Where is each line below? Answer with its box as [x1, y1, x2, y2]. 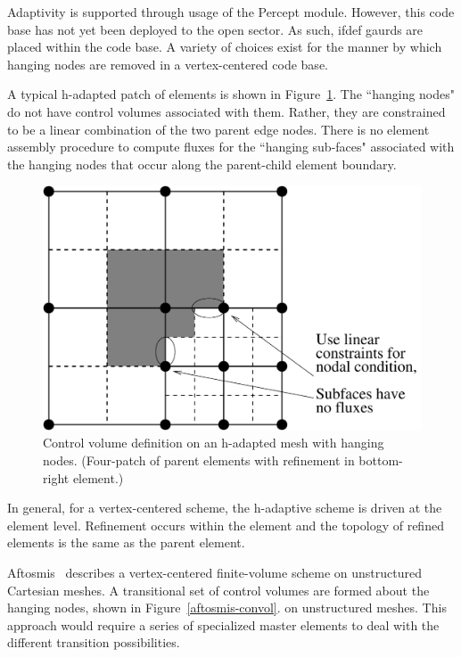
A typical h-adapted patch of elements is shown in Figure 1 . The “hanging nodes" [7, 85, 455, 103]
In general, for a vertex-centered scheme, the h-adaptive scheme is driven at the [7, 498, 442, 517]
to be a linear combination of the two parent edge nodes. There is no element [7, 119, 430, 138]
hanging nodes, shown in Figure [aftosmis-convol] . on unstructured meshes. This [7, 598, 447, 617]
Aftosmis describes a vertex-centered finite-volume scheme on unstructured [7, 563, 422, 582]
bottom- [358, 451, 403, 470]
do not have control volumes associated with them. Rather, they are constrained [7, 102, 446, 120]
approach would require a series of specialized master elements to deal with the [7, 615, 440, 634]
